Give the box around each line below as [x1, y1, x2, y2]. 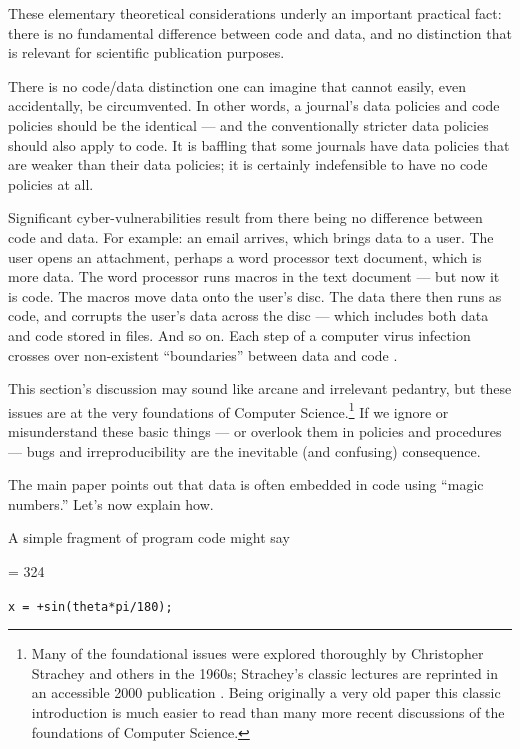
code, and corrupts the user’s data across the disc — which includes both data [8, 305, 489, 326]
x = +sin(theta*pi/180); [8, 599, 173, 614]
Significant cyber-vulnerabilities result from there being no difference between [8, 207, 483, 228]
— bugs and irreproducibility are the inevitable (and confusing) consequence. [8, 440, 481, 461]
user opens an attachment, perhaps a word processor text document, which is [8, 246, 482, 267]
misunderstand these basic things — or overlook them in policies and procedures [8, 420, 502, 441]
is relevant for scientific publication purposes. [8, 42, 285, 63]
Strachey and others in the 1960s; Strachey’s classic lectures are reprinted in [31, 662, 499, 683]
